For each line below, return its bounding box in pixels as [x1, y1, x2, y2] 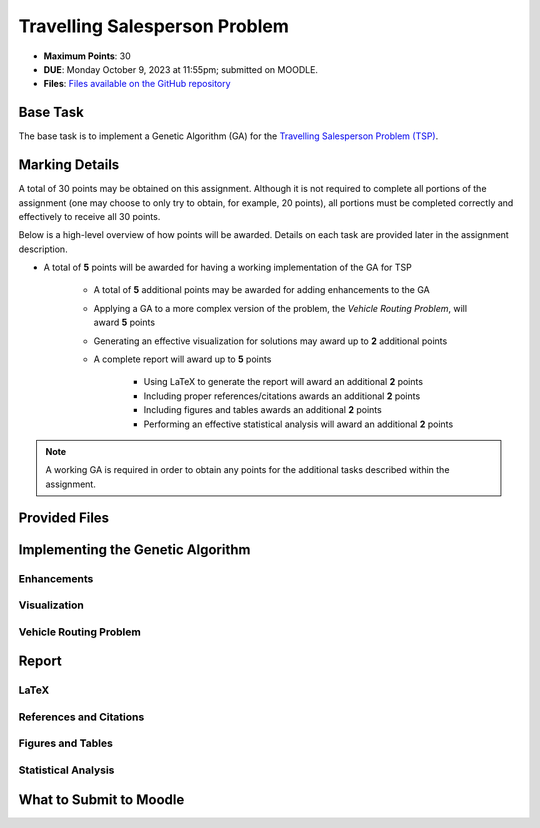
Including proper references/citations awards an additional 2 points [143, 390, 421, 402]
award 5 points [93, 316, 155, 329]
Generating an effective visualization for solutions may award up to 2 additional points [93, 335, 448, 347]
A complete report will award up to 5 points [93, 353, 272, 365]
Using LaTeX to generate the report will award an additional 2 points [143, 376, 424, 388]
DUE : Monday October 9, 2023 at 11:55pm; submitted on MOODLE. [43, 63, 319, 75]
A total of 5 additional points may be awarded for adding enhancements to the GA [93, 284, 430, 296]
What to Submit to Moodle [18, 791, 185, 808]
